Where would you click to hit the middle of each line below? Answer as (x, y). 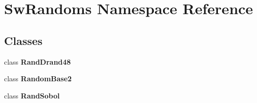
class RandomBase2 (38, 79)
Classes (23, 40)
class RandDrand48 (38, 61)
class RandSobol (32, 95)
